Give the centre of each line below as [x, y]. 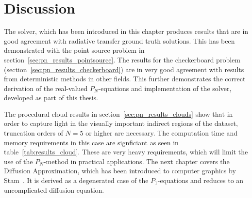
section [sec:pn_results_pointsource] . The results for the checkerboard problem [122, 59]
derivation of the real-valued [46, 88]
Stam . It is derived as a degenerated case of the [76, 180]
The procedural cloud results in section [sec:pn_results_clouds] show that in [118, 114]
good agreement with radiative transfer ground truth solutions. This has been [119, 40]
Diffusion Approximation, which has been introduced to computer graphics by [120, 171]
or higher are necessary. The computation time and [162, 133]
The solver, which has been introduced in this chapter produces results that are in [126, 31]
